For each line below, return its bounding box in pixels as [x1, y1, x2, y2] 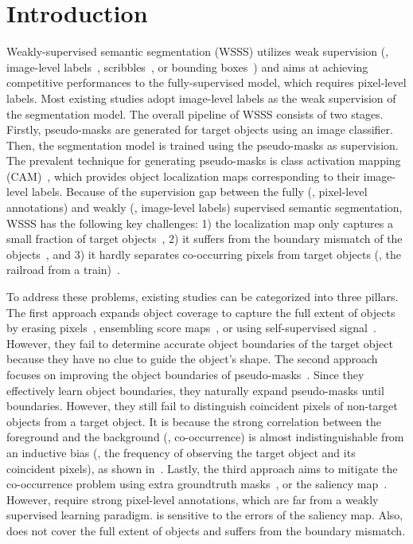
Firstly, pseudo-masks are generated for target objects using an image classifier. [6, 121, 393, 138]
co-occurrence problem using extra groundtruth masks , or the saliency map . [6, 476, 388, 492]
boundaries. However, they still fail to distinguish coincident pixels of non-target [6, 397, 398, 414]
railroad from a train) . [6, 261, 120, 278]
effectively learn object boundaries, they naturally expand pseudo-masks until [6, 382, 384, 398]
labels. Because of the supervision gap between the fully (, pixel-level [31, 183, 368, 200]
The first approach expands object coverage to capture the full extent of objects [6, 303, 395, 320]
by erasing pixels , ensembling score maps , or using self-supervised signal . [6, 319, 376, 336]
